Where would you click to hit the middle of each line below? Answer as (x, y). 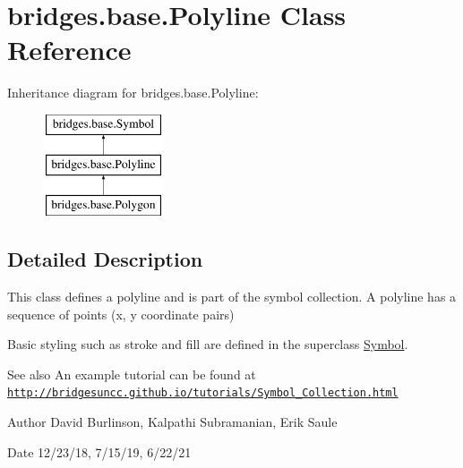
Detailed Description (105, 259)
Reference (69, 50)
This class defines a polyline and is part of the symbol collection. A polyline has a (232, 297)
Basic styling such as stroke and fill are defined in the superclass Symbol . (208, 344)
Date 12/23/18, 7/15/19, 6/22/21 (99, 451)
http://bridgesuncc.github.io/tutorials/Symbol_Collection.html (203, 393)
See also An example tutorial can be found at (132, 374)
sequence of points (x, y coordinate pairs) (121, 314)
